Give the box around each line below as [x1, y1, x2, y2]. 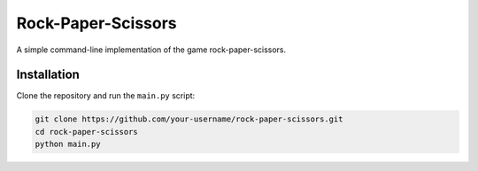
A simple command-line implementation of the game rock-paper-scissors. [16, 44, 287, 55]
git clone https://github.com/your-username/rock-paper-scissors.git [35, 114, 343, 124]
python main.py [35, 139, 101, 150]
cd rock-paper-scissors [35, 127, 139, 136]
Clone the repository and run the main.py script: [16, 90, 196, 101]
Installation [16, 67, 80, 82]
